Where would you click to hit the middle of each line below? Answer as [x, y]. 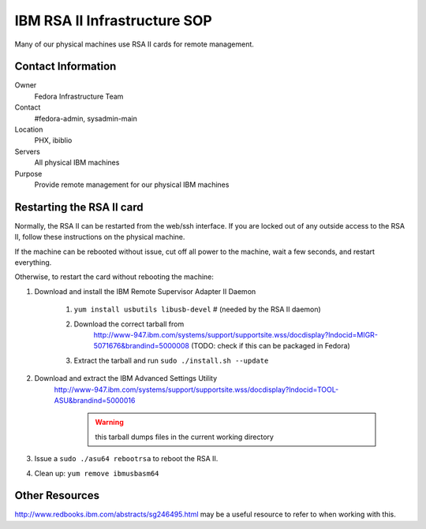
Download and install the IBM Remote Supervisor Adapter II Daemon [145, 291]
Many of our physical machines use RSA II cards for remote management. [134, 44]
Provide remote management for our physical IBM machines [132, 184]
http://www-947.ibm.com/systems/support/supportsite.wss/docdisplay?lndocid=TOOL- [196, 389]
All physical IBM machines [77, 162]
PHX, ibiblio [53, 140]
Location [29, 129]
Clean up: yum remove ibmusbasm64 [97, 473]
